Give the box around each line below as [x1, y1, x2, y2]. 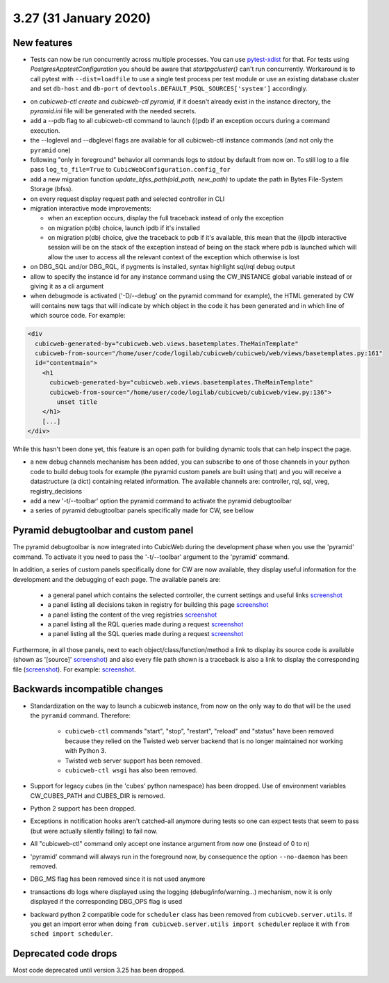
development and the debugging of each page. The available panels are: [13, 575, 221, 583]
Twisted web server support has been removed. [65, 756, 203, 765]
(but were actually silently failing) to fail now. [30, 827, 158, 835]
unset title [56, 398, 97, 406]
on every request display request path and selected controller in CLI [30, 195, 225, 203]
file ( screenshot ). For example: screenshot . [13, 665, 136, 674]
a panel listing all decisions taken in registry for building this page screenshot [47, 601, 269, 609]
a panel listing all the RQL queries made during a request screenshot [47, 620, 244, 628]
